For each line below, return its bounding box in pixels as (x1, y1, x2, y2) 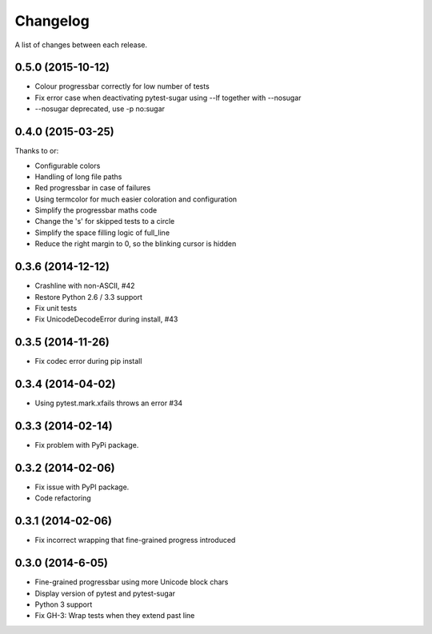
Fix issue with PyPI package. (34, 482, 130, 492)
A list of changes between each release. (14, 40, 148, 50)
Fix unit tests (34, 303, 78, 313)
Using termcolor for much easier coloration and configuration (34, 194, 238, 204)
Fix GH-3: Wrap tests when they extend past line (34, 611, 195, 620)
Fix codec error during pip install (34, 357, 142, 366)
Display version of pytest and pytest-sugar (34, 588, 176, 598)
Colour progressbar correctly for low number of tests (34, 82, 210, 91)
